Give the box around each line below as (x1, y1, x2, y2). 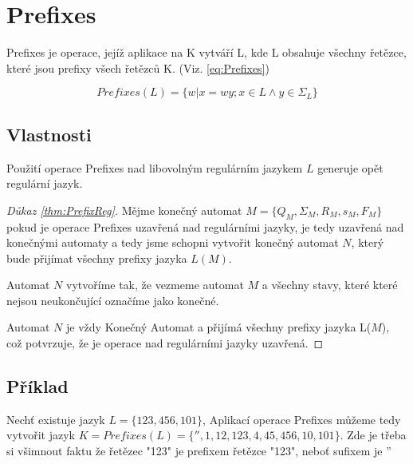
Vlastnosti (6, 121, 92, 146)
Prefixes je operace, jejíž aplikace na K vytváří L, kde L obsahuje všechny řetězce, (6, 44, 407, 61)
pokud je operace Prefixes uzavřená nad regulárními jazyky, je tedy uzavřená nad (6, 218, 404, 235)
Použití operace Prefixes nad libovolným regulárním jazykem (6, 159, 303, 176)
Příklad (6, 374, 69, 399)
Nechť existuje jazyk (6, 410, 105, 427)
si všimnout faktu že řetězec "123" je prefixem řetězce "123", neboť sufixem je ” (6, 442, 391, 459)
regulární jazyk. (6, 175, 83, 192)
